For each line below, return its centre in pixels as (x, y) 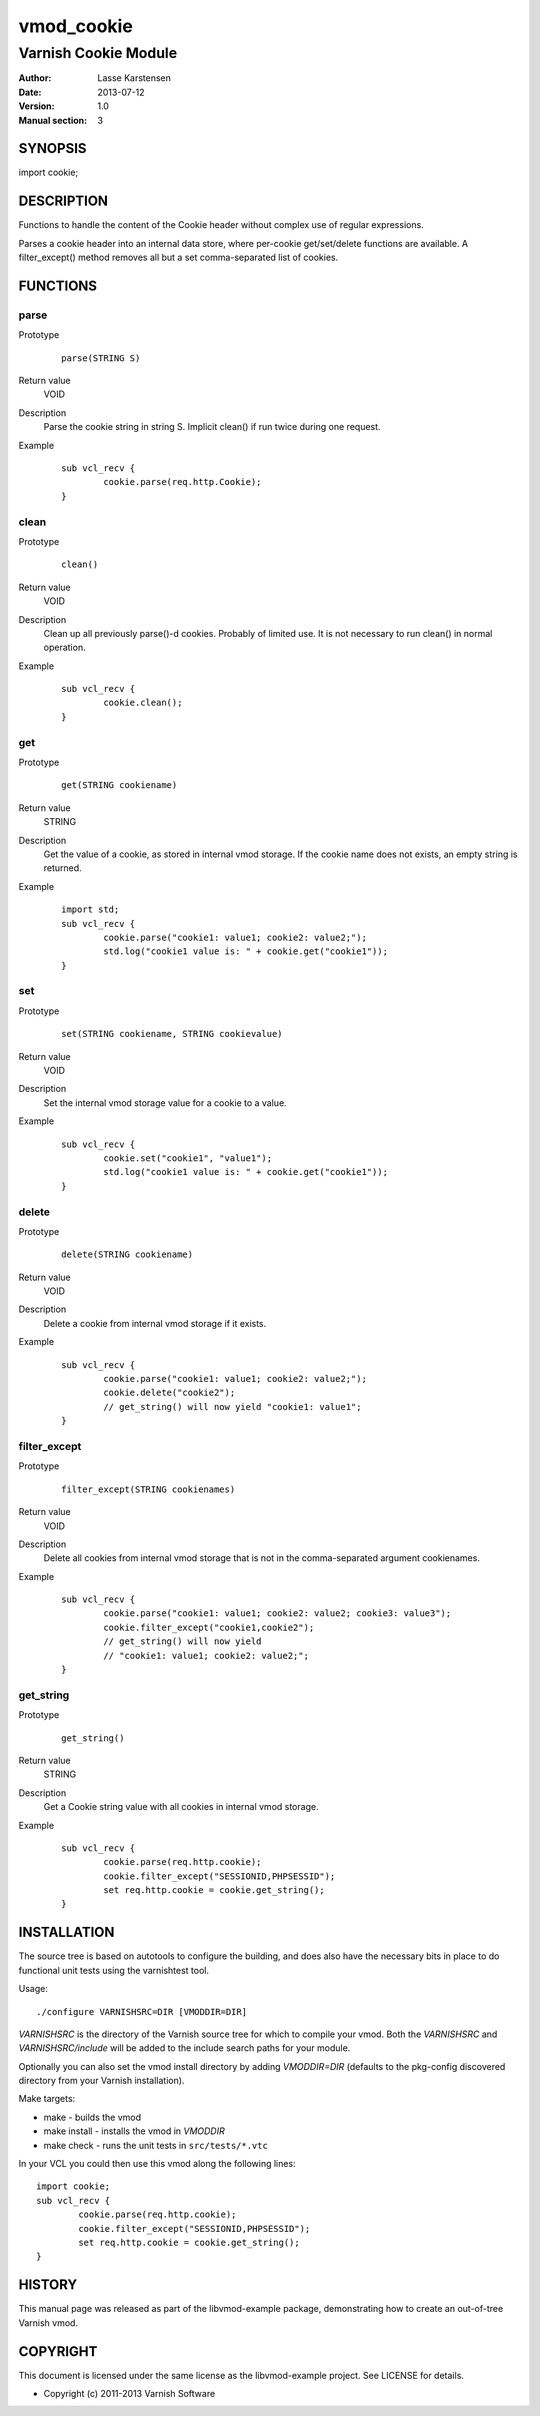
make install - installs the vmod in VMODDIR (134, 2131)
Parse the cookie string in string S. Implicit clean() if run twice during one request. (212, 427)
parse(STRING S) (101, 358)
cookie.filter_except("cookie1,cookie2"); (209, 1627)
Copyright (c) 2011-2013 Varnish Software (129, 2393)
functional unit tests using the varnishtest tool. (114, 1970)
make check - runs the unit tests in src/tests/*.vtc (156, 2145)
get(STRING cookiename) (119, 785)
